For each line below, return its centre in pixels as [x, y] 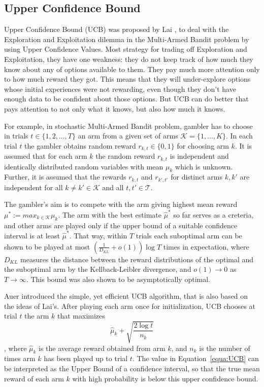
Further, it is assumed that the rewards [65, 177]
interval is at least [32, 235]
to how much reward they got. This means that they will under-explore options [127, 79]
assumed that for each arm [46, 156]
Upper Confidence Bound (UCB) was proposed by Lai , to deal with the [117, 29]
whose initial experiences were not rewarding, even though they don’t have [120, 89]
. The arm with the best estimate [110, 214]
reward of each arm [34, 378]
